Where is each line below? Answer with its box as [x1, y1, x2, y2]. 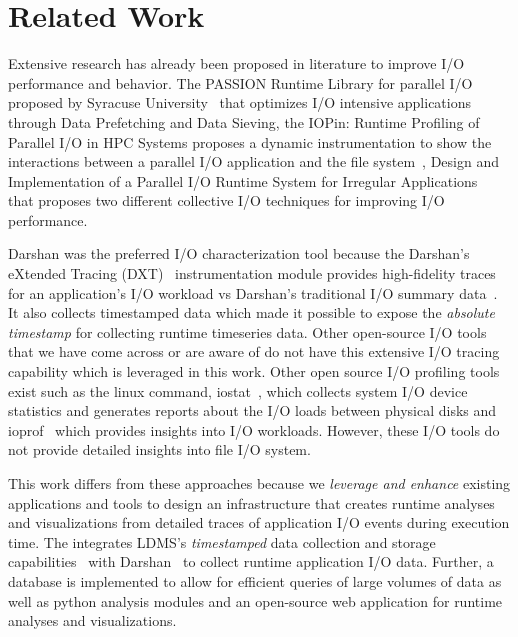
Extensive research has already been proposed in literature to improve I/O [8, 53, 465, 74]
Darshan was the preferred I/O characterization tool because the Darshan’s [8, 243, 470, 264]
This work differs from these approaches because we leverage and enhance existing [8, 473, 511, 493]
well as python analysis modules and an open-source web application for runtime [8, 590, 503, 611]
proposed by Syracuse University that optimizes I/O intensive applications [8, 92, 471, 113]
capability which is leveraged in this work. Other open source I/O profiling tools [8, 361, 500, 382]
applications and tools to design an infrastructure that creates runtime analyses [8, 492, 495, 513]
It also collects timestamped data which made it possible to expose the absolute [8, 302, 495, 323]
